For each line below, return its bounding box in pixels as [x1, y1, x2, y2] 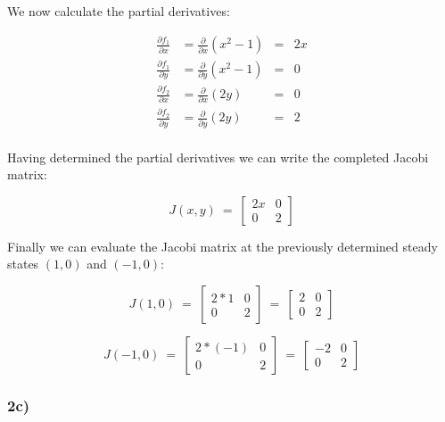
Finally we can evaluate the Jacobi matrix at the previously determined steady [7, 236, 438, 255]
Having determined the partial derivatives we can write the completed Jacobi [7, 147, 429, 166]
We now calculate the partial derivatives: [7, 2, 230, 20]
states [7, 254, 39, 273]
